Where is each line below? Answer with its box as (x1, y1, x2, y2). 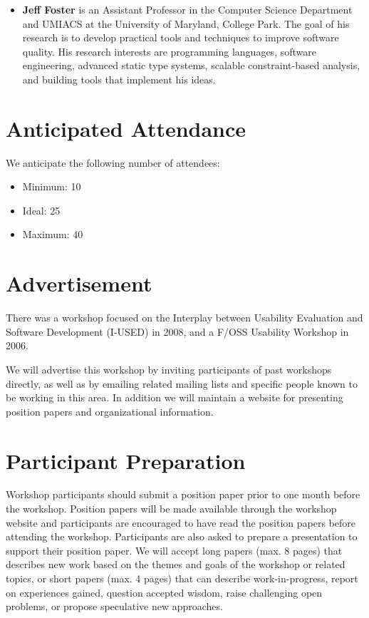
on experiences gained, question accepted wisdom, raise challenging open (6, 584, 323, 599)
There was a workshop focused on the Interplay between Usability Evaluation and (6, 310, 363, 325)
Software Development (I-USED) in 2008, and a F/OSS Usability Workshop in (6, 324, 349, 339)
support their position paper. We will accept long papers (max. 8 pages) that (6, 542, 343, 557)
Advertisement (6, 269, 152, 298)
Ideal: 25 (22, 202, 61, 217)
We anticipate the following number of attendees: (6, 155, 220, 170)
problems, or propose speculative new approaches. (6, 599, 223, 614)
